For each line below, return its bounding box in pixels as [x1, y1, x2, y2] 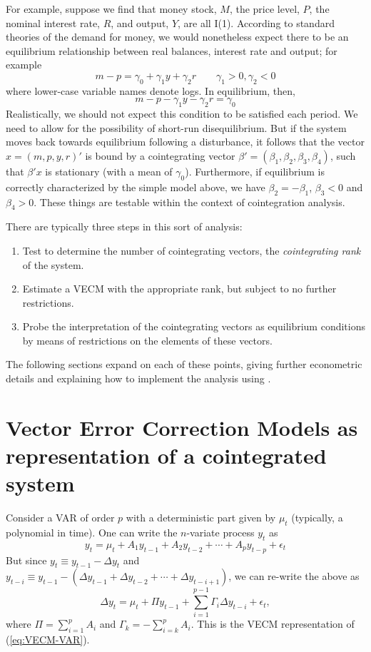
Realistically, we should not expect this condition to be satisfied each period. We [6, 106, 358, 121]
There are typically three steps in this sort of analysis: [6, 219, 243, 234]
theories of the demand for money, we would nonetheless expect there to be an [6, 29, 349, 44]
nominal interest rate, [6, 15, 100, 30]
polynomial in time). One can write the [6, 524, 178, 539]
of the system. [22, 257, 84, 272]
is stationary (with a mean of [45, 163, 173, 178]
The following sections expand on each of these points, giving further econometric [6, 357, 362, 372]
